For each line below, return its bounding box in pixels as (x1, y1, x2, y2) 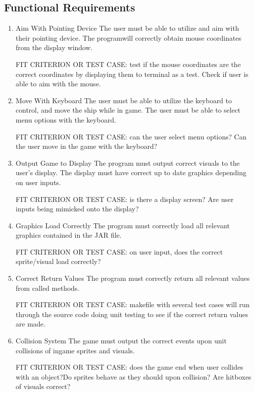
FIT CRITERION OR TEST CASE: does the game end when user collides (15, 362, 244, 372)
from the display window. (15, 42, 93, 53)
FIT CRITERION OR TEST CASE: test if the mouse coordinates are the (15, 59, 241, 69)
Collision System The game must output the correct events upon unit (15, 335, 227, 346)
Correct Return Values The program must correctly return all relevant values (15, 273, 250, 283)
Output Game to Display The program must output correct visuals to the (15, 157, 240, 168)
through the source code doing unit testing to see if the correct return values (15, 309, 248, 319)
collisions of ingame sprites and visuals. (15, 345, 135, 355)
